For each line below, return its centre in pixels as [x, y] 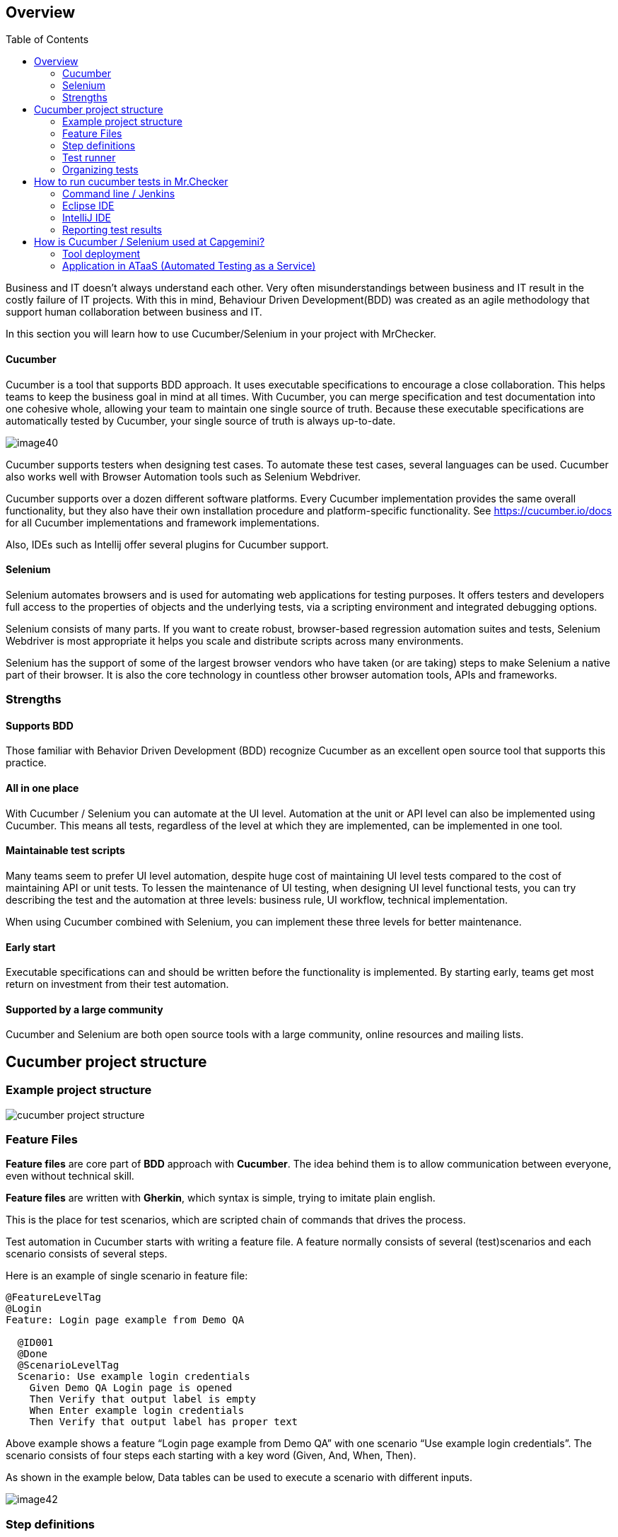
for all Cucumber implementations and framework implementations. [163, 522]
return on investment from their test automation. [117, 984]
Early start [31, 947]
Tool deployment [101, 254]
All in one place [42, 788]
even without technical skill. [70, 1176]
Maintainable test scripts [65, 851]
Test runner [89, 158]
